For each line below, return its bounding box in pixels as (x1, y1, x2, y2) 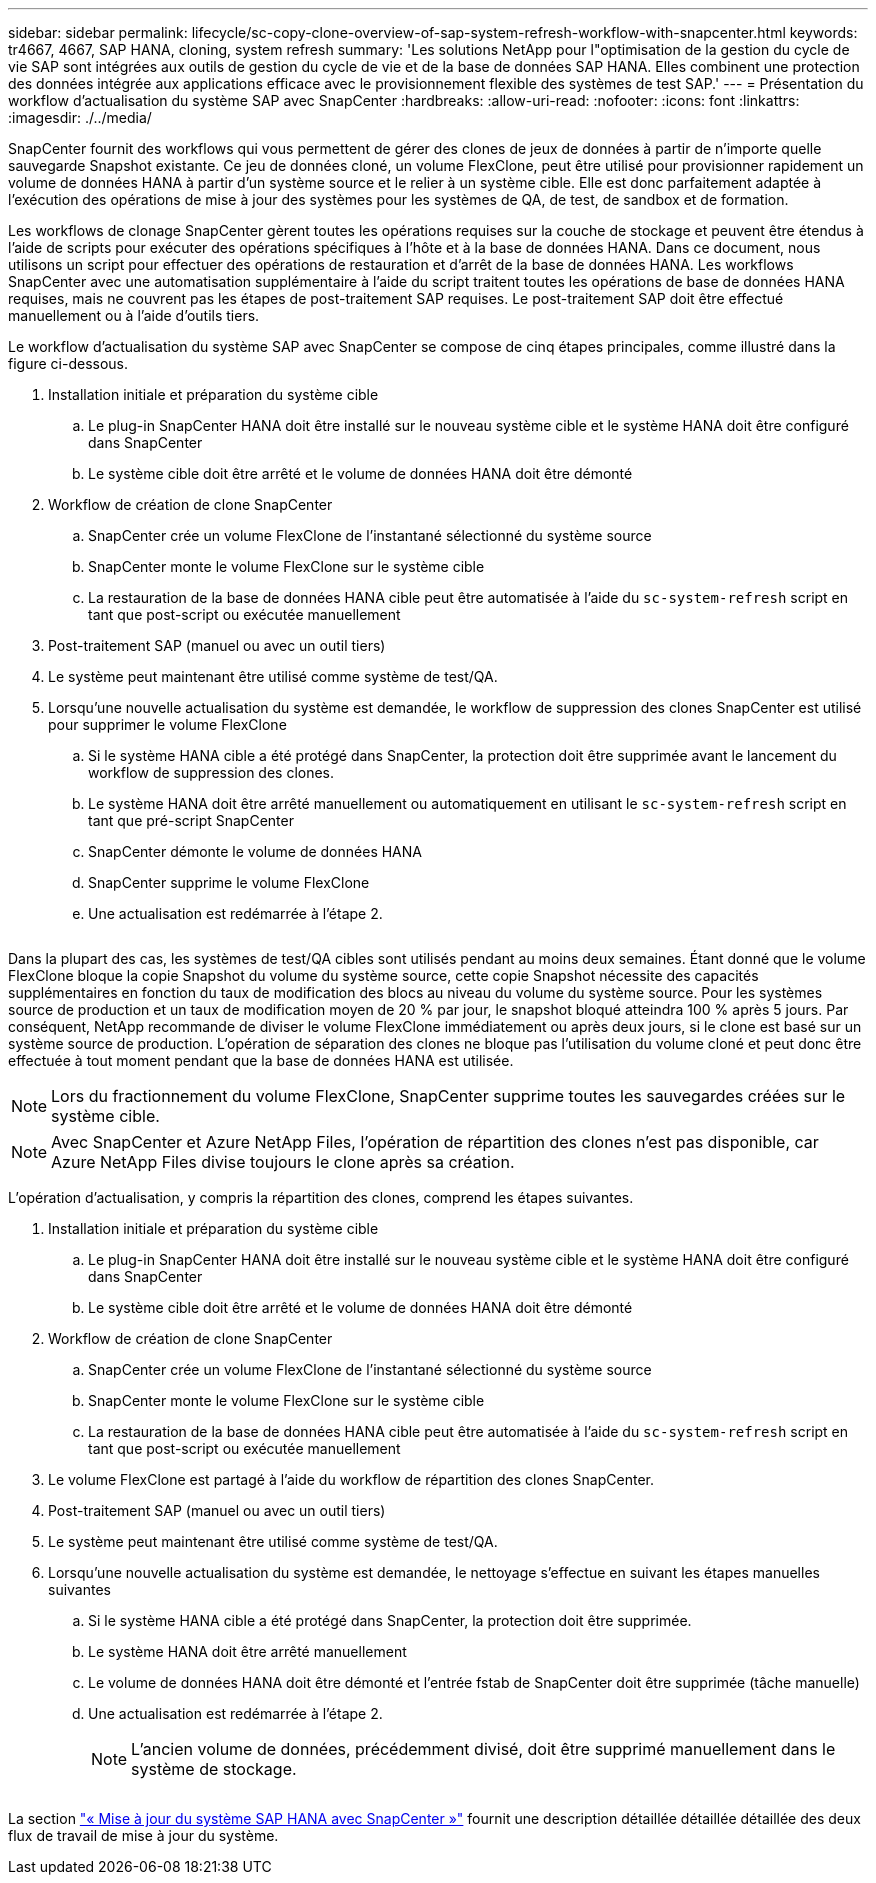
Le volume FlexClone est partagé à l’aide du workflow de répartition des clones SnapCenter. (48, 1471, 654, 1488)
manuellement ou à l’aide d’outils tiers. (8, 307, 260, 324)
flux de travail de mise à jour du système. (8, 1827, 279, 1844)
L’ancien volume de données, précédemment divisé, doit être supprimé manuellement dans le (131, 1739, 836, 1759)
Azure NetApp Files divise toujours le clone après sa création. (51, 1152, 515, 1172)
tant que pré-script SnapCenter (88, 812, 294, 829)
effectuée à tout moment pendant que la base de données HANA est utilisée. (8, 1052, 514, 1069)
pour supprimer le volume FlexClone (48, 716, 287, 733)
